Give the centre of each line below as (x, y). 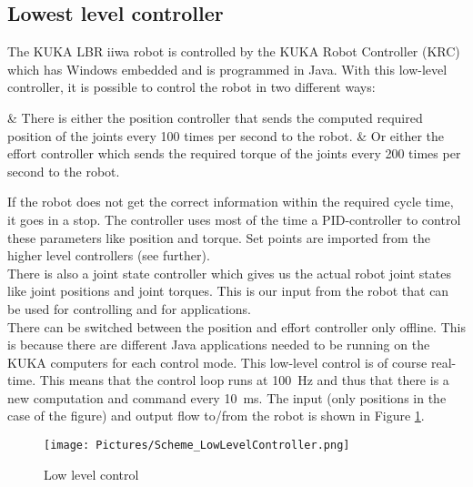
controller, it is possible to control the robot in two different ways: (191, 87)
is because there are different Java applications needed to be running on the (219, 345)
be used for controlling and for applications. (129, 308)
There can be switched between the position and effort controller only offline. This (236, 326)
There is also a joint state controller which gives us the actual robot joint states (229, 273)
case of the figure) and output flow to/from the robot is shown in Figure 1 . (216, 416)
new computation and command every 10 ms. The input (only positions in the (227, 397)
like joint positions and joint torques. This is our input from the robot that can (228, 291)
